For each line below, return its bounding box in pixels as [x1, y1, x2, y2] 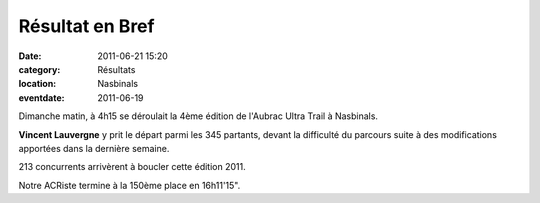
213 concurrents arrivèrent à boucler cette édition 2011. [18, 161, 246, 173]
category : [18, 63, 61, 75]
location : [18, 78, 57, 90]
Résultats [97, 63, 136, 75]
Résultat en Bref [18, 15, 155, 37]
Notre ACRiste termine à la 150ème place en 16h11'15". [18, 179, 241, 191]
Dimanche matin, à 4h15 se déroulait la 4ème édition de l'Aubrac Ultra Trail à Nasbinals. [18, 110, 379, 122]
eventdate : [18, 91, 65, 104]
